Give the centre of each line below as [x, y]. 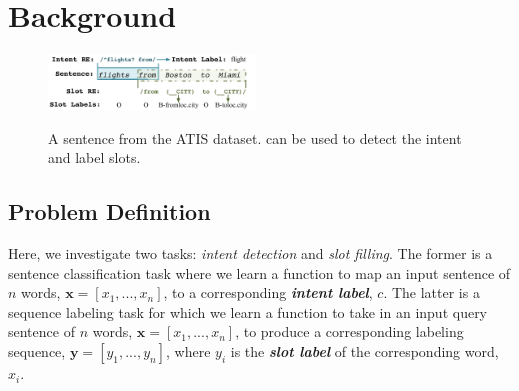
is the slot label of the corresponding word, [364, 351]
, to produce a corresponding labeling [349, 331]
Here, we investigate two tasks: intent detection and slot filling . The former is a [250, 253]
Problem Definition [109, 211]
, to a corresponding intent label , [268, 292]
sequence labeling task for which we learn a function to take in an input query [248, 311]
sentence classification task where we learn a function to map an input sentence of [259, 272]
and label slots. [94, 157]
